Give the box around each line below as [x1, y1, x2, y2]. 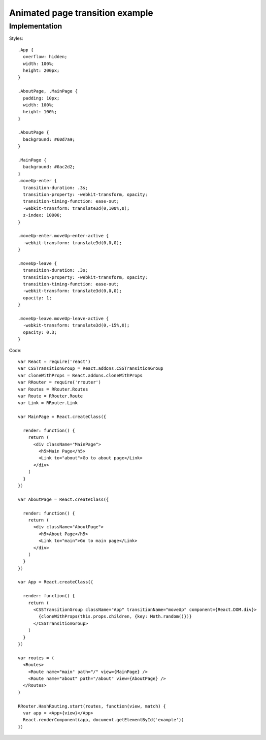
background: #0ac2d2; [23, 164, 75, 170]
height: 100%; [23, 109, 57, 115]
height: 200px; [23, 67, 60, 73]
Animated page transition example [9, 7, 154, 18]
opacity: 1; [23, 295, 52, 300]
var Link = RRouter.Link [18, 400, 78, 406]
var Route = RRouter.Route [18, 393, 83, 399]
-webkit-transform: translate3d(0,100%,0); [23, 205, 130, 211]
